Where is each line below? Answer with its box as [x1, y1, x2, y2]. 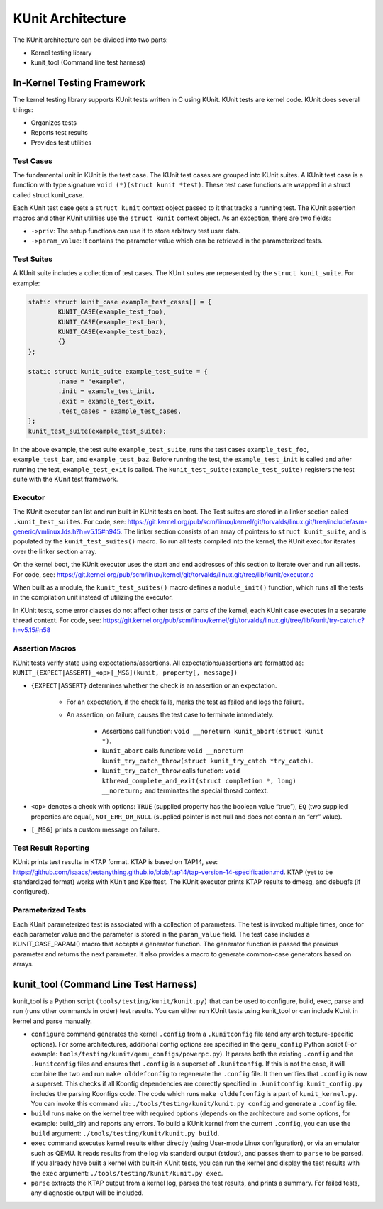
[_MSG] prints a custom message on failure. [30, 825, 160, 834]
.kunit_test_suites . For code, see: [13, 517, 126, 526]
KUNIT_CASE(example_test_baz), [57, 327, 167, 336]
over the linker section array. [13, 547, 97, 556]
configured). [13, 888, 50, 896]
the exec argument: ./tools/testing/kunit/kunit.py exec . [30, 1169, 223, 1177]
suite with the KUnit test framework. [13, 475, 118, 484]
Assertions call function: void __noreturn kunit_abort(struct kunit [101, 727, 324, 735]
